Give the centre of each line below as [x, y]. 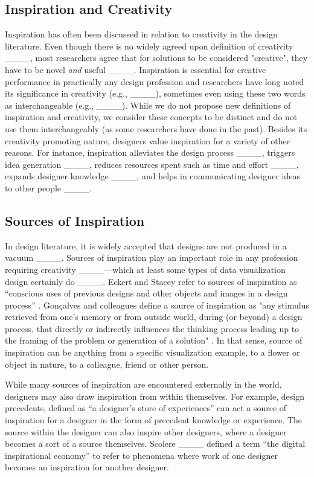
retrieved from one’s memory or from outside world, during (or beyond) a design [154, 317]
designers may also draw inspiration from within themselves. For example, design [155, 396]
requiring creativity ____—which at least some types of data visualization [145, 269]
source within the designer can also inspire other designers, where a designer [146, 431]
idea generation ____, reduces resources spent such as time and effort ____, [152, 164]
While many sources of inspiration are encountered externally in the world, [143, 384]
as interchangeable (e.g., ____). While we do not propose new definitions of [148, 105]
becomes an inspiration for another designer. [87, 467]
